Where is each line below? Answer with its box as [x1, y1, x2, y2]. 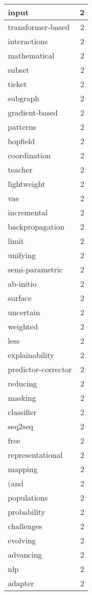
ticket [8, 78, 27, 89]
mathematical [8, 50, 55, 61]
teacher [8, 164, 33, 175]
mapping [8, 463, 38, 475]
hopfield [8, 135, 35, 147]
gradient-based [8, 107, 58, 118]
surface [8, 292, 32, 303]
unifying [8, 249, 36, 261]
